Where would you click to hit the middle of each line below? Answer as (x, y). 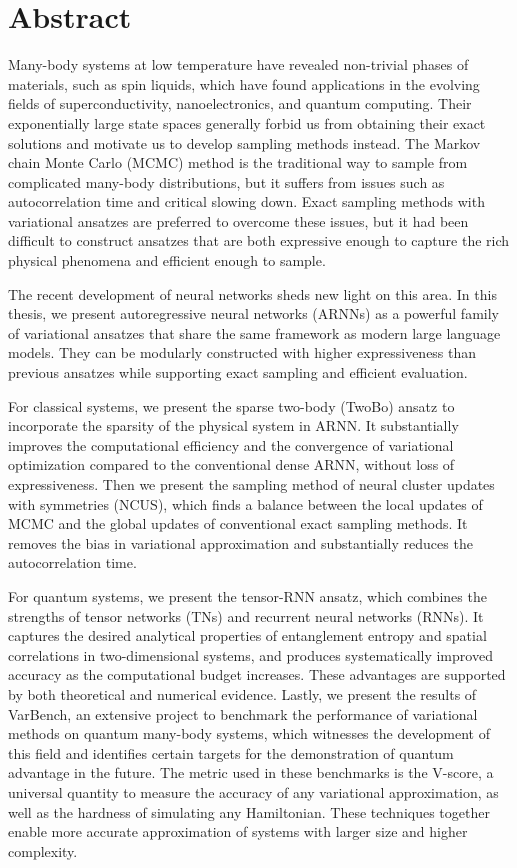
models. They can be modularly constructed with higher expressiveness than (242, 352)
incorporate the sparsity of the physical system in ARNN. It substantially (233, 425)
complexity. (43, 850)
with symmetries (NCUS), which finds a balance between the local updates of (245, 503)
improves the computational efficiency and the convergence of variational (231, 444)
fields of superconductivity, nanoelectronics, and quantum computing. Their (240, 103)
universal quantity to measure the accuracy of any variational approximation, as (253, 791)
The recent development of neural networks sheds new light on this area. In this (252, 293)
